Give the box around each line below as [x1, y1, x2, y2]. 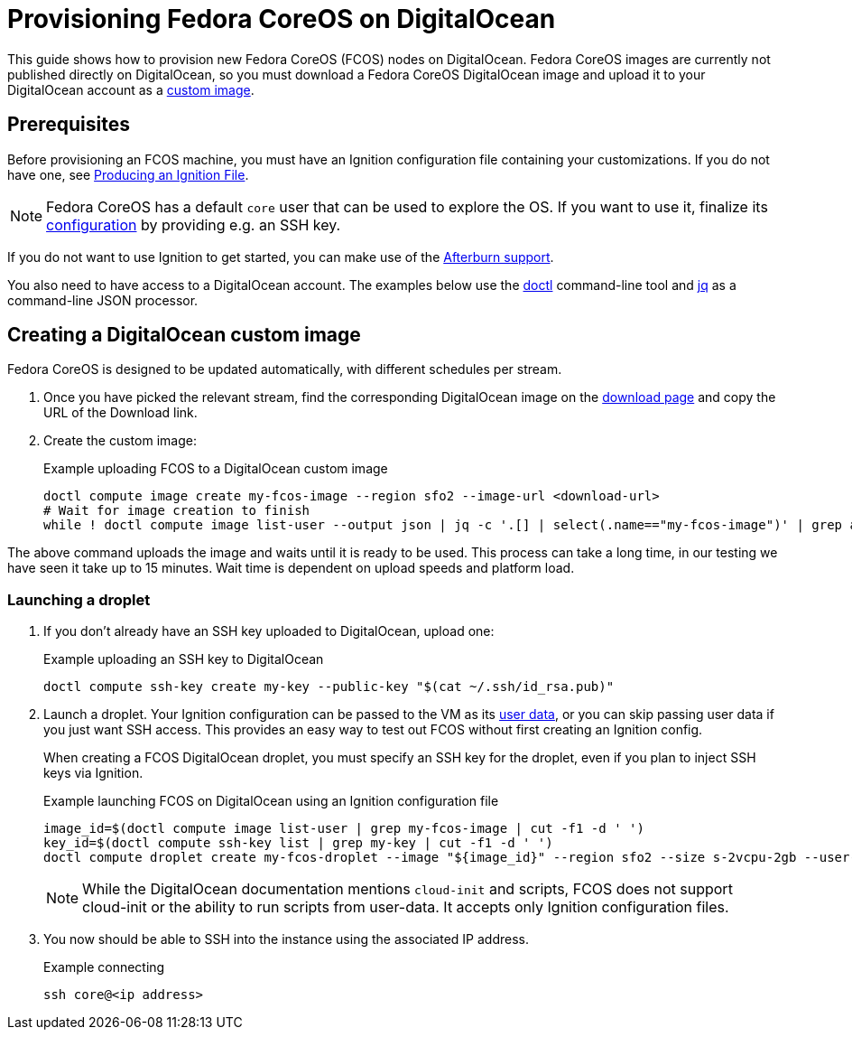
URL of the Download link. [43, 405, 198, 421]
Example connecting [43, 959, 165, 976]
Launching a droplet [7, 590, 151, 609]
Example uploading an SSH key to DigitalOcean [43, 651, 324, 668]
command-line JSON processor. [7, 292, 199, 308]
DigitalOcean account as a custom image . [7, 81, 255, 98]
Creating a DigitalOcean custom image [7, 323, 361, 347]
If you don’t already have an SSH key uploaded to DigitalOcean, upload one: [43, 623, 495, 640]
